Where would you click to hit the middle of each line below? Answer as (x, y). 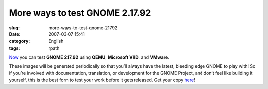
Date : (15, 34)
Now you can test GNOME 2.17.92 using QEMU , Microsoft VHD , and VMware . (89, 57)
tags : (15, 48)
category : (20, 41)
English (56, 41)
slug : (14, 28)
